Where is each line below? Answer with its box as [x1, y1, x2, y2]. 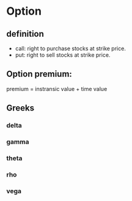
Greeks [6, 103, 35, 114]
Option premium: [6, 69, 72, 79]
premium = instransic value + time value [6, 85, 108, 92]
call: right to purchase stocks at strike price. [15, 45, 127, 52]
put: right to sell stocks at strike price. [15, 51, 111, 59]
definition [6, 29, 45, 39]
